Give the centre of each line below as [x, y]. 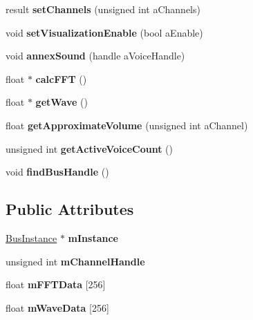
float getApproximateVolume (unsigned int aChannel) [127, 125]
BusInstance [31, 237]
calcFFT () [61, 78]
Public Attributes [70, 209]
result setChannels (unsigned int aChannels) [103, 9]
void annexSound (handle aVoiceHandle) [95, 56]
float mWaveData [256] [57, 307]
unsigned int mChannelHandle [75, 261]
